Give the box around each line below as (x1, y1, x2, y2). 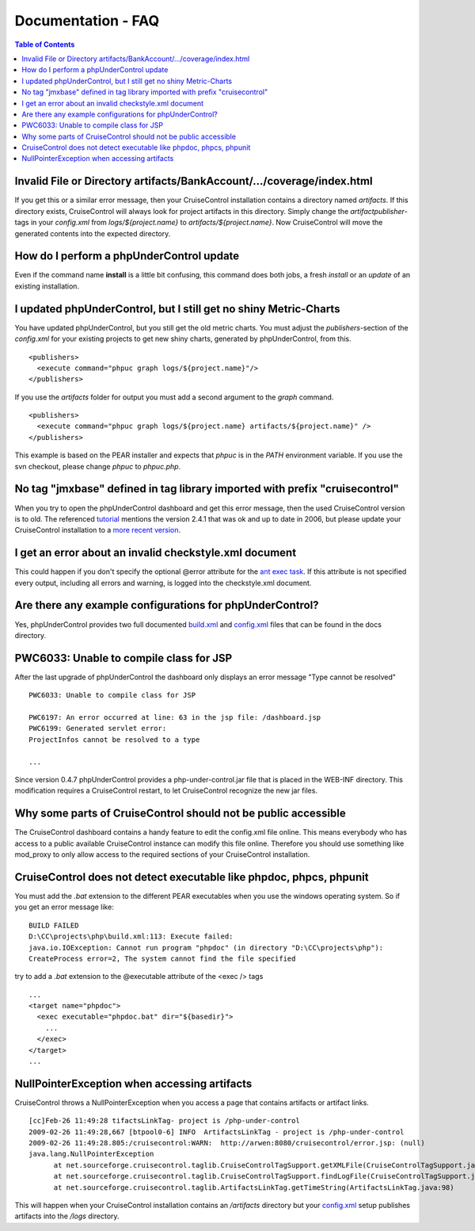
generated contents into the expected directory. (14, 228, 171, 238)
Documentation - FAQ (14, 12, 160, 29)
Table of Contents (14, 40, 75, 49)
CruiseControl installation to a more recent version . (14, 526, 181, 535)
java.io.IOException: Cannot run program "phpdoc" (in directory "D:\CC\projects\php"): (28, 943, 384, 952)
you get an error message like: (14, 902, 114, 912)
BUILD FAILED (28, 920, 79, 930)
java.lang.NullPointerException (28, 1149, 154, 1159)
